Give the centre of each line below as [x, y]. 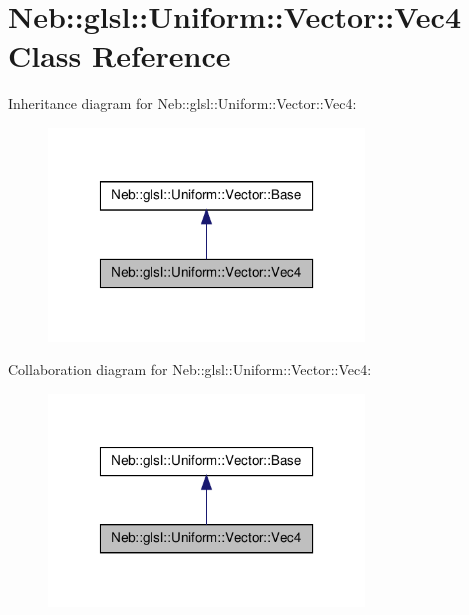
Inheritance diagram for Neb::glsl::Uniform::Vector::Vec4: [182, 103]
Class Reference [119, 55]
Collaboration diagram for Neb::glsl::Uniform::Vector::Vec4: [190, 369]
